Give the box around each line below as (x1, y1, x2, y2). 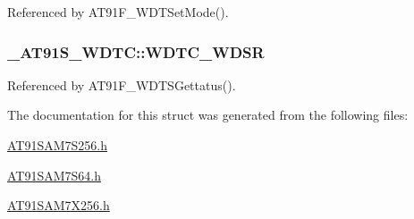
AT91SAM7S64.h (7, 165, 102, 184)
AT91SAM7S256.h (7, 136, 108, 154)
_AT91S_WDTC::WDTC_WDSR (7, 40, 265, 63)
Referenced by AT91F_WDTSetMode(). (7, 3, 229, 21)
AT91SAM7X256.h (7, 196, 110, 215)
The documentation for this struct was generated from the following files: (7, 105, 409, 124)
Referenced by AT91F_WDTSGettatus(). (7, 75, 236, 94)
